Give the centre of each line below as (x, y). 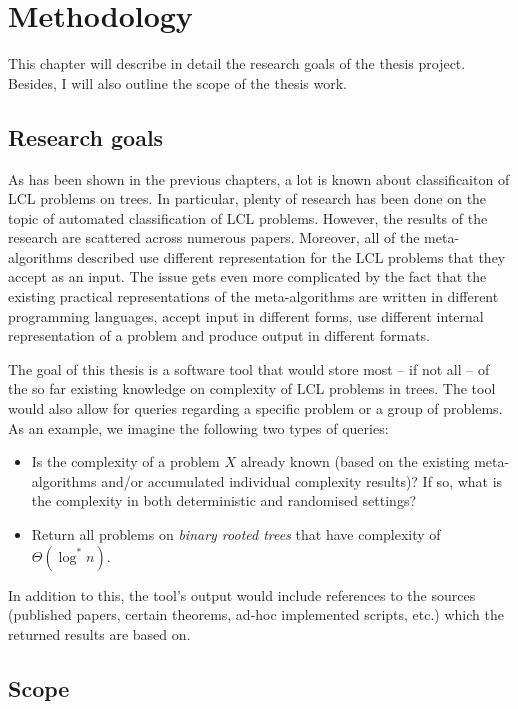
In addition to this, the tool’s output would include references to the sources (242, 594)
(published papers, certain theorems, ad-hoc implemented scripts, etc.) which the (256, 614)
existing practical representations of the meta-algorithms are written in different (253, 296)
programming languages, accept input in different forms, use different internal (246, 315)
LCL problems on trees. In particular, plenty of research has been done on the (247, 198)
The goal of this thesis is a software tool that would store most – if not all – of (249, 368)
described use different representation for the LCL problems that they (291, 256)
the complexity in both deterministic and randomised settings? (224, 500)
